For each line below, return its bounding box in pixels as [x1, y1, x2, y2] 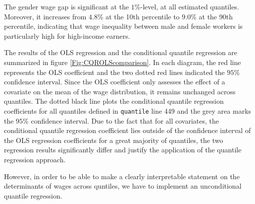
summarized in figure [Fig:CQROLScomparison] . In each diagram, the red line [4, 57, 241, 67]
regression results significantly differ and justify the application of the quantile [4, 144, 242, 155]
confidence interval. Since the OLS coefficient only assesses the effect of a [4, 76, 225, 87]
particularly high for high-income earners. [4, 30, 130, 41]
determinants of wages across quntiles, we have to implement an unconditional [4, 181, 242, 191]
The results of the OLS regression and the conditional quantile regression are [4, 47, 238, 58]
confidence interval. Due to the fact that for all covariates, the [31, 115, 219, 126]
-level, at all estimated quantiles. [140, 1, 239, 11]
